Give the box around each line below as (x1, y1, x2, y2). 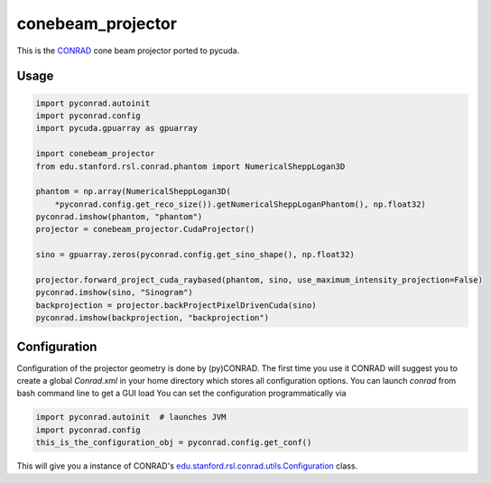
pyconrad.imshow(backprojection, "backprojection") (35, 312, 270, 323)
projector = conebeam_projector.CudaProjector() (35, 224, 255, 235)
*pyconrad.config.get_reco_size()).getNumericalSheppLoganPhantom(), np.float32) (54, 199, 426, 209)
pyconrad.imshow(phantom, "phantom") (35, 212, 203, 222)
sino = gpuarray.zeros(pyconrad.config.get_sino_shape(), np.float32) (35, 249, 356, 260)
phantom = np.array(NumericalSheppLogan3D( (35, 186, 232, 197)
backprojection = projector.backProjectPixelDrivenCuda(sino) (35, 300, 317, 311)
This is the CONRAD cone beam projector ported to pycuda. (16, 45, 240, 56)
